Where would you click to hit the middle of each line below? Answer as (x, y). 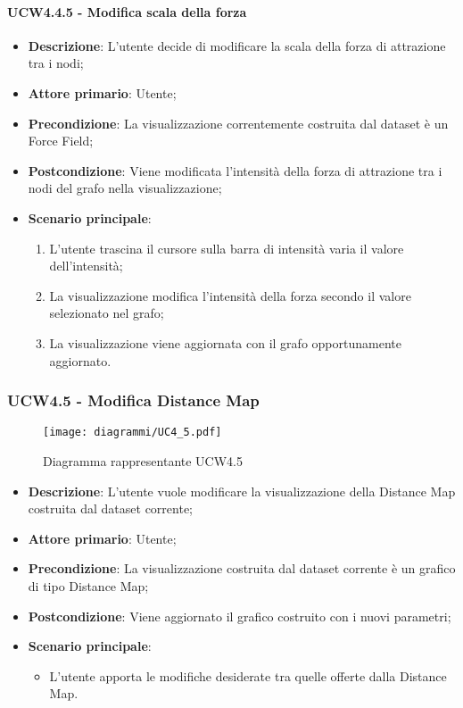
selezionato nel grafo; (107, 313)
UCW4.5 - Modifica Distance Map (133, 400)
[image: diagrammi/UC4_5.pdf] (132, 433)
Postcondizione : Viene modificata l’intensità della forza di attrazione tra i (235, 170)
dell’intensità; (86, 266)
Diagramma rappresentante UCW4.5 (143, 460)
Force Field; (61, 141)
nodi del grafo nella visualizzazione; (125, 188)
